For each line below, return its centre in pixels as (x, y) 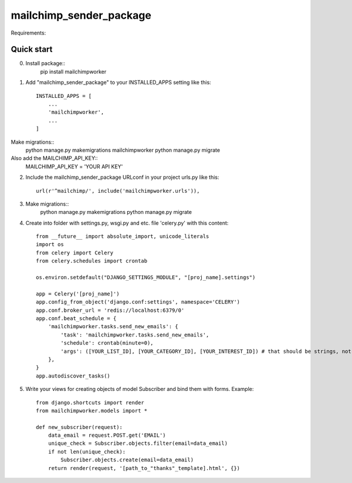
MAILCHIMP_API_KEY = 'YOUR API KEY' (74, 166)
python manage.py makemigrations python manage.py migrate (116, 212)
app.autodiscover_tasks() (73, 376)
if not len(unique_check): (87, 452)
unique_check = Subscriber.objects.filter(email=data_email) (138, 443)
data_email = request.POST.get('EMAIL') (107, 436)
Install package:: (45, 63)
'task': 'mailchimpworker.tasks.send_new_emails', (135, 335)
